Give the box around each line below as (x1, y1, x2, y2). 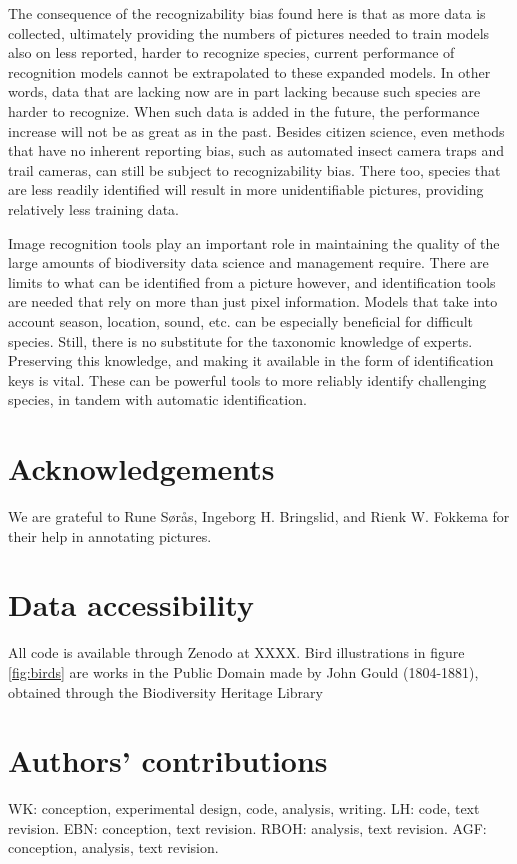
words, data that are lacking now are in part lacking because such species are (8, 81, 481, 102)
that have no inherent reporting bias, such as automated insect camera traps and (8, 140, 505, 161)
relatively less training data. (8, 198, 179, 219)
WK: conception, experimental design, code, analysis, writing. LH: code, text (8, 798, 480, 819)
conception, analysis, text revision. (8, 837, 219, 858)
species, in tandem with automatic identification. (8, 389, 307, 410)
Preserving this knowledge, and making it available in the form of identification (8, 350, 494, 371)
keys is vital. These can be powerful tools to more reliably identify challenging (8, 369, 487, 390)
